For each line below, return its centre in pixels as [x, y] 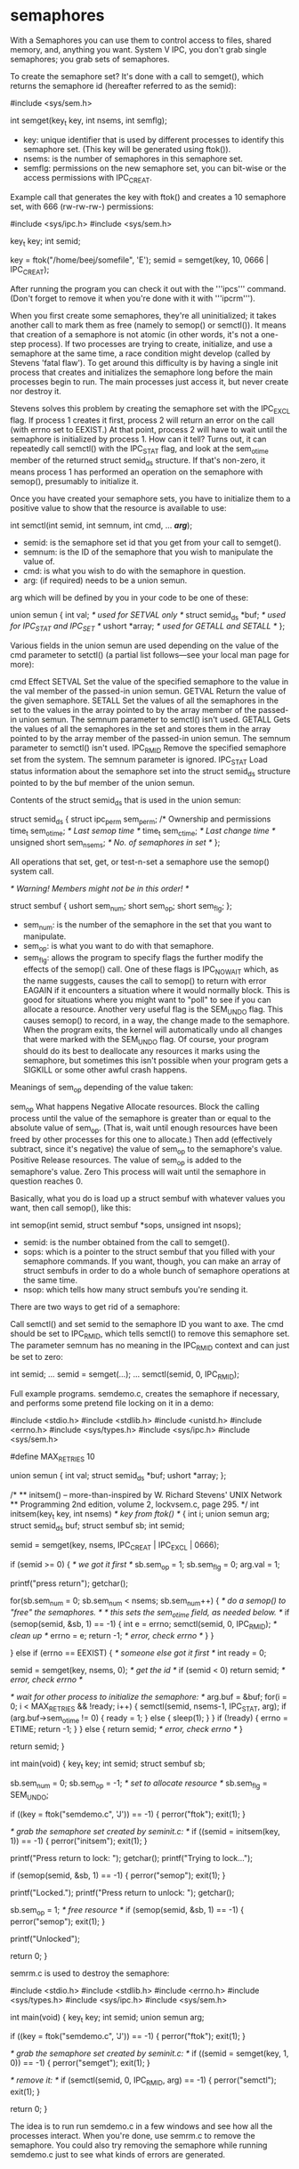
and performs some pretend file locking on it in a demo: [112, 1403]
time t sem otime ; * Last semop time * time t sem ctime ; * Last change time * [143, 831]
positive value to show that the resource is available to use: [118, 507]
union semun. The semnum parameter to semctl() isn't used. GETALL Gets [154, 720]
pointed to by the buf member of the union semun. [102, 782]
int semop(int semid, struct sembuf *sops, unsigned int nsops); [125, 1226]
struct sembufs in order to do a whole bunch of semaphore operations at [156, 1271]
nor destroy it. [36, 392]
